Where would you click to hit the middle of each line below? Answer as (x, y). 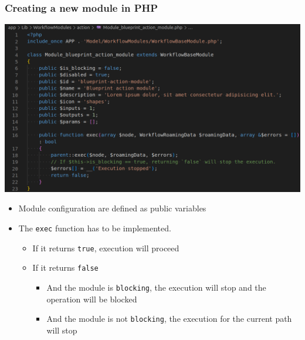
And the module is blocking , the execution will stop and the (156, 287)
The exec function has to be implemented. (95, 228)
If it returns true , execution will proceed (106, 248)
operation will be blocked (92, 299)
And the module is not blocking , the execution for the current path (169, 319)
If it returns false (65, 267)
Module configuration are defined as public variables (112, 208)
